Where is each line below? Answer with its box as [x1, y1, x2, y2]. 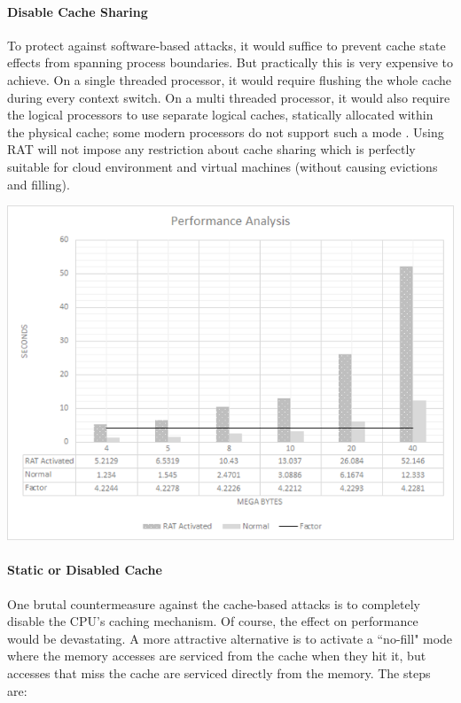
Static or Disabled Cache [7, 560, 162, 579]
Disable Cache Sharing [7, 2, 148, 20]
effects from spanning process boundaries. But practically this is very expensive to [7, 53, 454, 72]
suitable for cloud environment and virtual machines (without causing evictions [7, 157, 438, 175]
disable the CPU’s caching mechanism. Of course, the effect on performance [7, 612, 418, 630]
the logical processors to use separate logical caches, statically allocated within [7, 105, 434, 124]
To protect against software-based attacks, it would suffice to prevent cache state [7, 35, 446, 54]
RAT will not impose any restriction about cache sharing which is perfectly [7, 140, 416, 158]
